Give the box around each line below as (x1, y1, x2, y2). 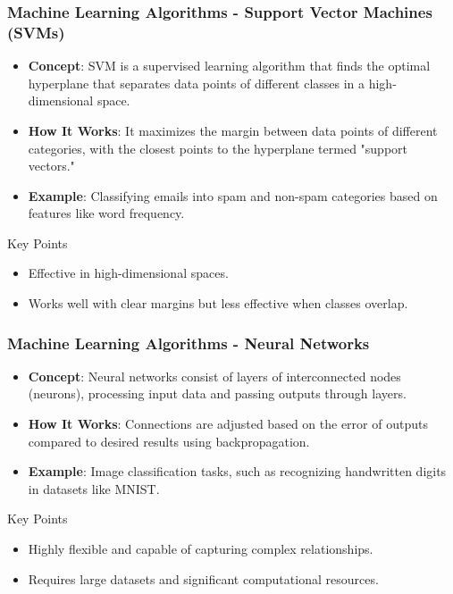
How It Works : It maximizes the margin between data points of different (28, 121, 438, 139)
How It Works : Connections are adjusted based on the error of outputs (28, 414, 428, 433)
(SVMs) (7, 21, 65, 43)
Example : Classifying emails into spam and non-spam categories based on (28, 186, 438, 205)
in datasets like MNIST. (28, 479, 160, 498)
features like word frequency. (28, 204, 185, 222)
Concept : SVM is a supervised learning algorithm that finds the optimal (28, 56, 431, 75)
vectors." (28, 156, 75, 175)
